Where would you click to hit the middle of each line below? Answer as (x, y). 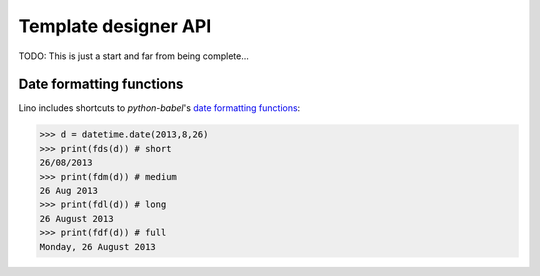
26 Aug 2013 (69, 190)
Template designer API (115, 26)
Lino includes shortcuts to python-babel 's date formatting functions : (159, 108)
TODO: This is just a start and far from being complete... (134, 56)
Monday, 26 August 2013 (98, 246)
